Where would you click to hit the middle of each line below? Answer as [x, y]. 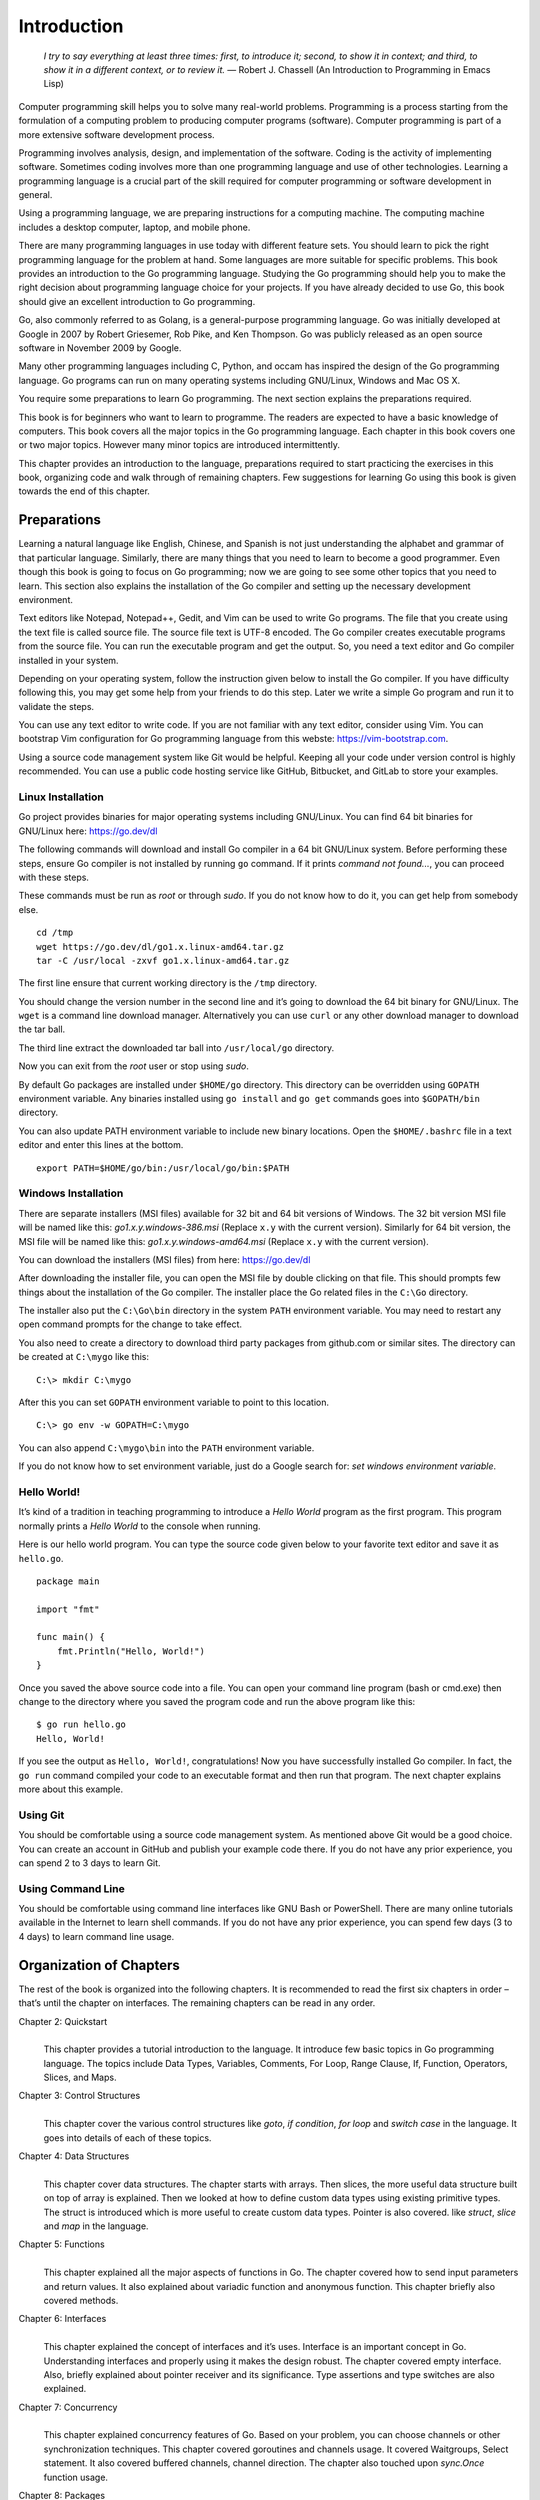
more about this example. [71, 1789]
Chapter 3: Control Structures [79, 2096]
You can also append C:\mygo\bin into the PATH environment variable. [166, 1447]
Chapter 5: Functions [61, 2244]
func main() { [70, 1637]
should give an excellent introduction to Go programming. [137, 301]
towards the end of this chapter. [84, 491]
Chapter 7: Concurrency [68, 2407]
